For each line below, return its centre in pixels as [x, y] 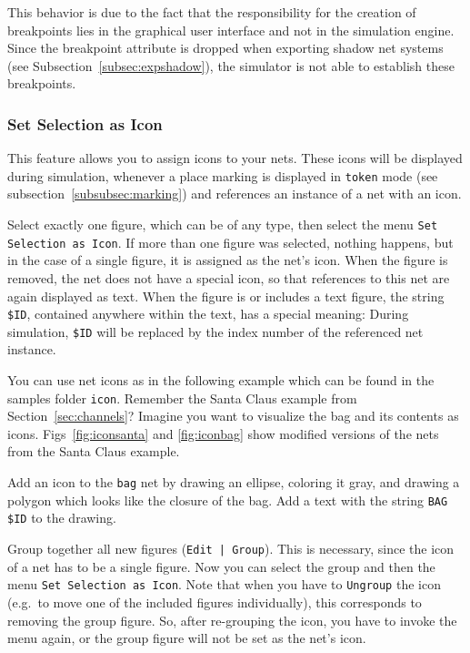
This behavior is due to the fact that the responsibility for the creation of [212, 12]
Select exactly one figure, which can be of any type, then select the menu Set [223, 224]
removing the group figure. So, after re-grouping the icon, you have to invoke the [232, 620]
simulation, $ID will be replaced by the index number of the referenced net [215, 331]
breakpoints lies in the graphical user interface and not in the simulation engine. [231, 30]
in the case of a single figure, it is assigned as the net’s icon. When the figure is [228, 260]
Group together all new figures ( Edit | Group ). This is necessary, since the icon [231, 549]
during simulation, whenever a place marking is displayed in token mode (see [223, 175]
